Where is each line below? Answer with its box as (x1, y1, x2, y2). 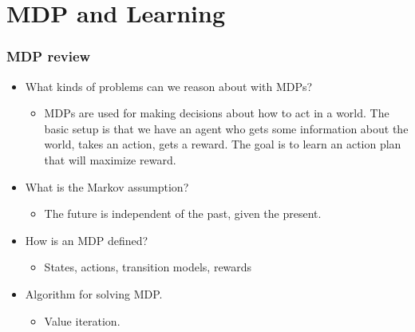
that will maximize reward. (44, 151, 176, 168)
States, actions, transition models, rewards (44, 259, 252, 275)
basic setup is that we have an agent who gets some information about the (44, 120, 409, 136)
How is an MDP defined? (25, 231, 148, 248)
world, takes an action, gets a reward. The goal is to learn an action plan (44, 136, 401, 152)
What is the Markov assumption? (25, 178, 189, 195)
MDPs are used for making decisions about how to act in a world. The (44, 105, 389, 121)
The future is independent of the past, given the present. (44, 205, 322, 222)
